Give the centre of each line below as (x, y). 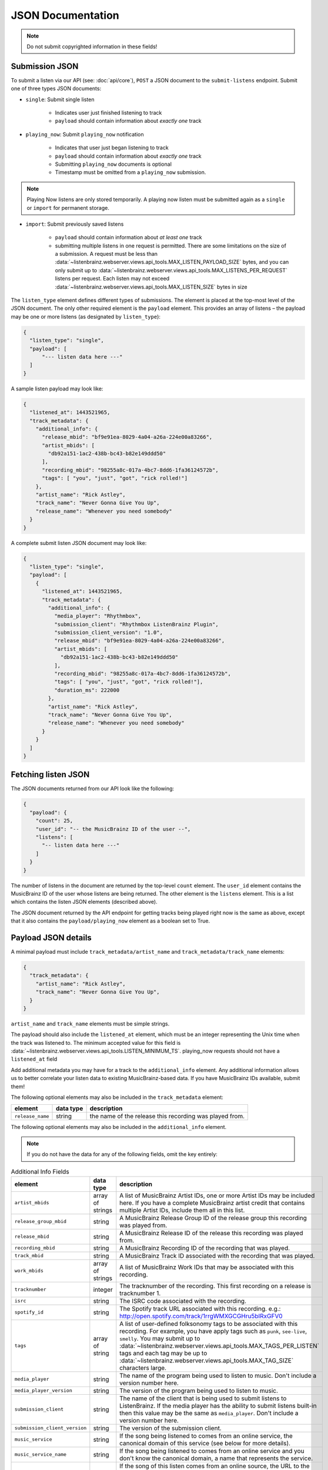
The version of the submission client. (170, 1428)
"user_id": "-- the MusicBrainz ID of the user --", (113, 829)
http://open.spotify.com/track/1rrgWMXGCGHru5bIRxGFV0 (201, 1316)
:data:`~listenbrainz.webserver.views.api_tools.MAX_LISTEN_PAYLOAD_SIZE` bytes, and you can (172, 262)
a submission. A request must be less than (106, 254)
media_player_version (43, 1391)
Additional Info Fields (40, 1171)
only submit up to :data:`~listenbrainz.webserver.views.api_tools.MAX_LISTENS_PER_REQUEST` (171, 270)
